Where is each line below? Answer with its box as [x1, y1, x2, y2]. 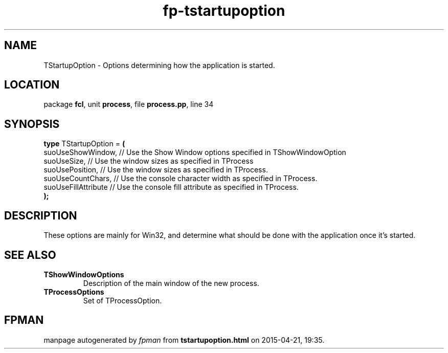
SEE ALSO [4, 248, 56, 261]
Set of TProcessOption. [83, 296, 162, 305]
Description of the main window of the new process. [83, 278, 259, 288]
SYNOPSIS [4, 117, 60, 130]
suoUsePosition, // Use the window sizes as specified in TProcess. [43, 165, 268, 174]
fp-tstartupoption [163, 2, 285, 19]
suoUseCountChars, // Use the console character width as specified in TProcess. [43, 174, 318, 183]
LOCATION [4, 78, 60, 92]
